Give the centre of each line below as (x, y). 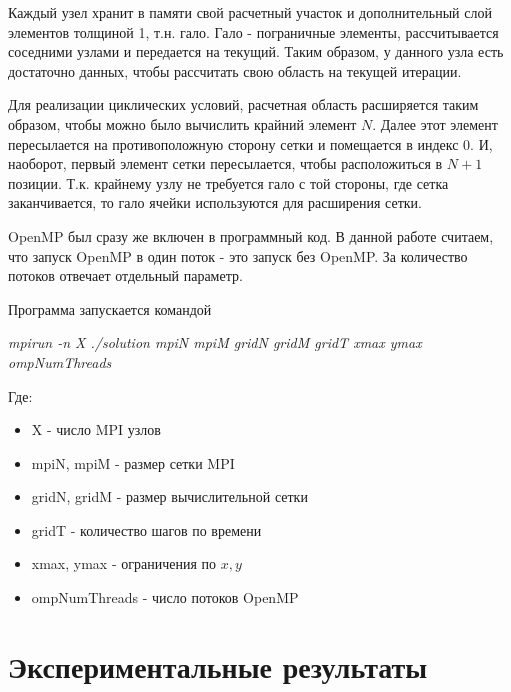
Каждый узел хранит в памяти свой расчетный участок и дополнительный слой (250, 12)
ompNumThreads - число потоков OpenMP (165, 597)
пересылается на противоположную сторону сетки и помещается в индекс (233, 143)
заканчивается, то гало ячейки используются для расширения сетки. (215, 202)
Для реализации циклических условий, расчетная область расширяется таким (243, 104)
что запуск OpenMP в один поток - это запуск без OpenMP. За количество (238, 255)
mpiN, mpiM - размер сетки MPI (133, 462)
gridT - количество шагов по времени (146, 529)
